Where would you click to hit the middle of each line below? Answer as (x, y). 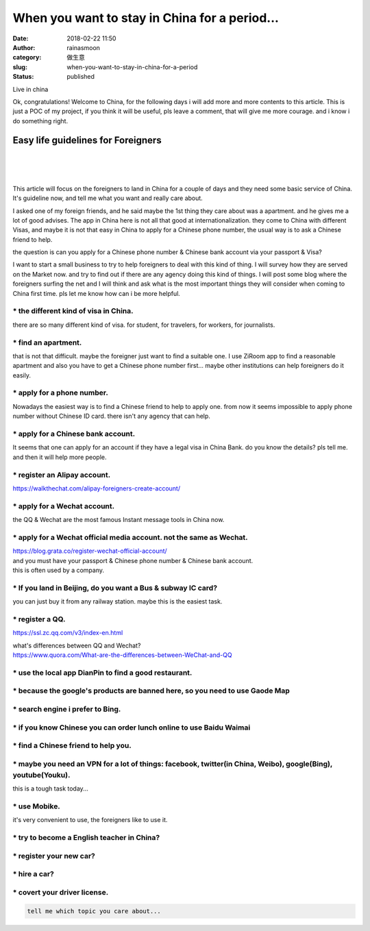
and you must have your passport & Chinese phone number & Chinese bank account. (133, 560)
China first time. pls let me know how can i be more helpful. (97, 293)
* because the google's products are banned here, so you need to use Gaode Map (151, 691)
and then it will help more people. (60, 457)
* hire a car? (33, 874)
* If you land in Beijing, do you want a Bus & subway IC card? (115, 588)
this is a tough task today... (50, 789)
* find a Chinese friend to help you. (72, 745)
